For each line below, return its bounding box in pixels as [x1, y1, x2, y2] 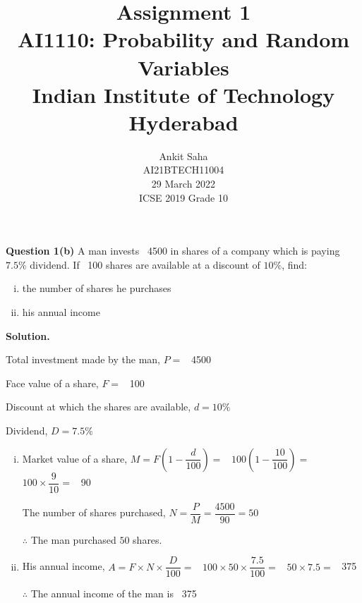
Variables [138, 52, 229, 81]
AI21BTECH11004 [143, 162, 224, 177]
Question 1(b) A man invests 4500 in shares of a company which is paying [6, 243, 340, 258]
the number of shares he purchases [22, 281, 171, 296]
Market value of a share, [22, 451, 128, 465]
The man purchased [30, 532, 116, 547]
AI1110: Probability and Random [17, 25, 350, 54]
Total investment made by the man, [6, 352, 161, 367]
